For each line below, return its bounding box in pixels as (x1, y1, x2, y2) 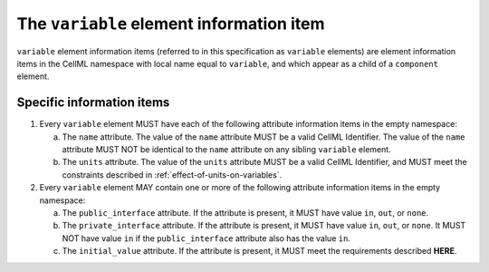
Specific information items (16, 95, 170, 111)
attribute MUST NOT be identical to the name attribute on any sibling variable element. (62, 144, 391, 155)
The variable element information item (16, 14, 325, 34)
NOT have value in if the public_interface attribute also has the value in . (62, 232, 350, 244)
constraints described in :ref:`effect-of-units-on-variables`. (62, 169, 283, 180)
